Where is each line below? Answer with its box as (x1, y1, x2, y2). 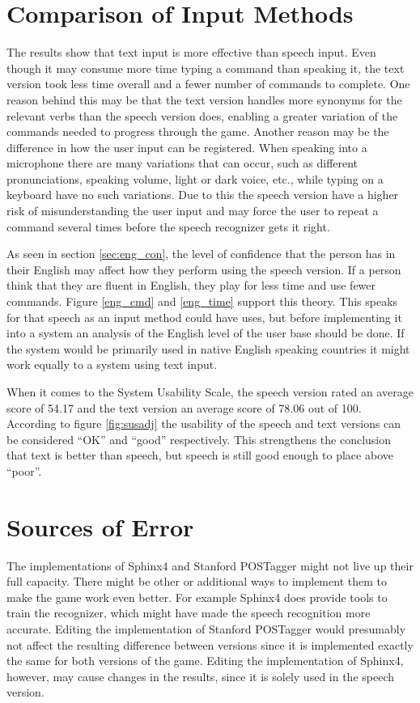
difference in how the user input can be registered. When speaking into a (6, 138, 367, 155)
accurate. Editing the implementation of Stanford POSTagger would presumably (6, 620, 406, 637)
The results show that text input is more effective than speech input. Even (6, 44, 376, 61)
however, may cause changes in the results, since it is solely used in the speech (6, 667, 395, 684)
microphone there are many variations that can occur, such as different (6, 155, 358, 172)
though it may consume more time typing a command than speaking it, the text (6, 59, 405, 76)
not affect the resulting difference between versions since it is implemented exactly (6, 636, 414, 653)
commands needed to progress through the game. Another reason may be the (6, 123, 389, 140)
